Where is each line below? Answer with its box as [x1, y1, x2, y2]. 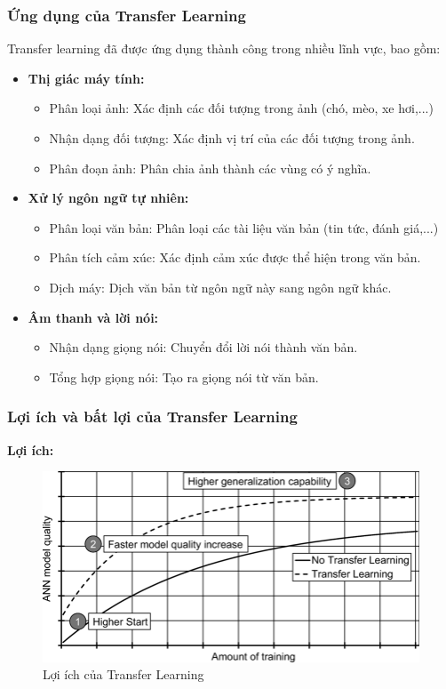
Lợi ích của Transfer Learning [43, 665, 204, 684]
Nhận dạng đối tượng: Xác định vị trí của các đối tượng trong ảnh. [49, 129, 415, 147]
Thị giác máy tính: [28, 68, 145, 87]
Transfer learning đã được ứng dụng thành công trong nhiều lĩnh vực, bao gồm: [7, 39, 441, 58]
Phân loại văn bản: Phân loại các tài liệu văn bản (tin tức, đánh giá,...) [49, 218, 439, 236]
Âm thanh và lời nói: [28, 308, 159, 326]
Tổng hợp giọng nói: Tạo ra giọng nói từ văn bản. [49, 367, 319, 386]
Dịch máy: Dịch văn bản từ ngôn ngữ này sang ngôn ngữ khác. [49, 277, 392, 296]
